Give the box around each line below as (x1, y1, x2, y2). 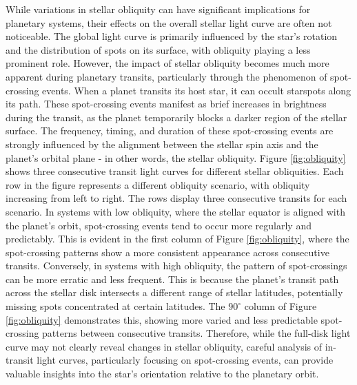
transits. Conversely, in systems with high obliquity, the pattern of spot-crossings (6, 258, 347, 273)
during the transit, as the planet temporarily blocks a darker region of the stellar (6, 110, 347, 124)
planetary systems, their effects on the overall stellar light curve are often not (6, 15, 332, 30)
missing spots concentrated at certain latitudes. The (6, 299, 225, 313)
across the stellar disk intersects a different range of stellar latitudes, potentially (6, 285, 343, 300)
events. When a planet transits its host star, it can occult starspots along (42, 83, 351, 97)
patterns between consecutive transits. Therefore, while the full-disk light (42, 326, 351, 340)
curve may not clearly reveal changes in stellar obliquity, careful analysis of (6, 339, 323, 353)
